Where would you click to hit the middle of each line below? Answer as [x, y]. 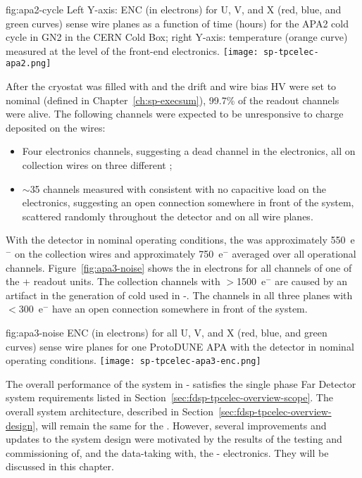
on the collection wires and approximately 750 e [119, 254]
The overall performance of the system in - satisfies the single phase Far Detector [181, 383]
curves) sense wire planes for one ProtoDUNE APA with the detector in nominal [180, 346]
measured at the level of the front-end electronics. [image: [132, 50]
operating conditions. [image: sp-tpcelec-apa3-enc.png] [133, 360]
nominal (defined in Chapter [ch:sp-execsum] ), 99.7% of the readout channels [173, 100]
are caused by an [311, 281]
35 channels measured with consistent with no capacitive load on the [178, 188]
